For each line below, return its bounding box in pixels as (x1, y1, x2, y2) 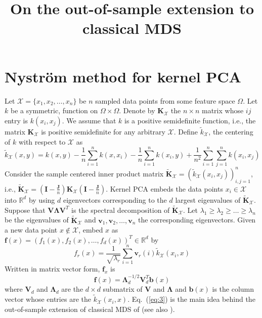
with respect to (18, 136, 66, 147)
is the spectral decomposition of (71, 204, 170, 215)
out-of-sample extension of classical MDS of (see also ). (5, 303, 175, 314)
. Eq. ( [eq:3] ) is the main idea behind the (127, 294, 255, 304)
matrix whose (202, 105, 244, 116)
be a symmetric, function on (10, 105, 98, 116)
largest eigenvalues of (175, 194, 241, 205)
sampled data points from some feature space (95, 95, 235, 106)
